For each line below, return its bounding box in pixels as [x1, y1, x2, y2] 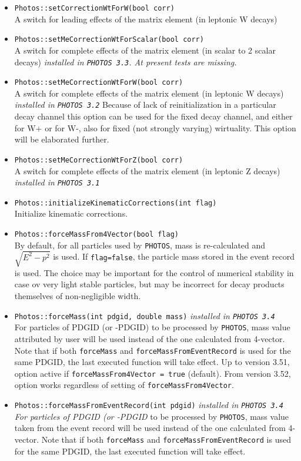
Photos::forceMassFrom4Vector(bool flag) [14, 230, 179, 238]
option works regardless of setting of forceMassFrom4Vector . [14, 379, 234, 391]
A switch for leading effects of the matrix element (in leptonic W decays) [14, 12, 277, 25]
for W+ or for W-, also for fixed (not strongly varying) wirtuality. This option [14, 121, 296, 134]
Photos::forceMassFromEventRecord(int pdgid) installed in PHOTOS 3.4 [14, 399, 283, 411]
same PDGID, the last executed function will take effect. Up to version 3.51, [14, 356, 290, 368]
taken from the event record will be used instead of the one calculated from [14, 422, 286, 434]
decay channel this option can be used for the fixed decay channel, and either [14, 110, 293, 122]
